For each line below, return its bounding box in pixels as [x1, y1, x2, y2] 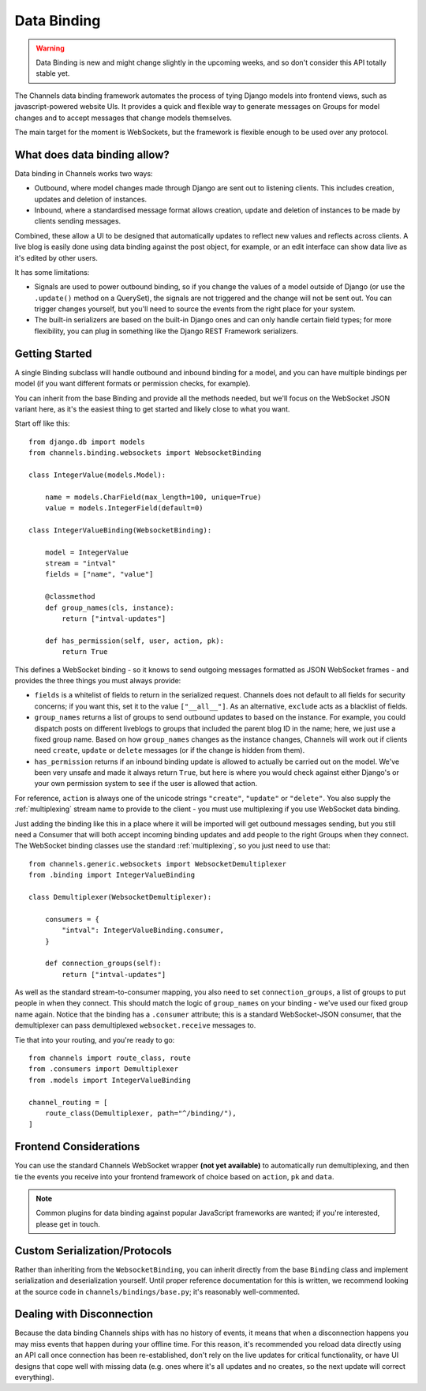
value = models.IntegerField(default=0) [44, 504, 204, 513]
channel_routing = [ [28, 1098, 108, 1107]
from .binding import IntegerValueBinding [28, 870, 196, 880]
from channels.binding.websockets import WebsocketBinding [28, 449, 262, 457]
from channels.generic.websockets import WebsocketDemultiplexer [28, 859, 287, 868]
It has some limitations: [14, 267, 90, 276]
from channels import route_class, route [28, 1054, 191, 1062]
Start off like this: [14, 419, 70, 428]
